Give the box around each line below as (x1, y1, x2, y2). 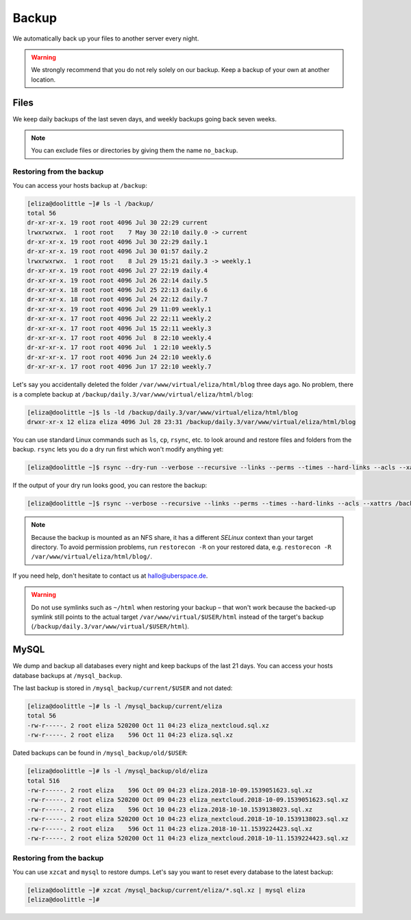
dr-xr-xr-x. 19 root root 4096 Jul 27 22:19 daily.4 (27, 267, 208, 274)
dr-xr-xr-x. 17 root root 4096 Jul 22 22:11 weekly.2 (27, 315, 212, 322)
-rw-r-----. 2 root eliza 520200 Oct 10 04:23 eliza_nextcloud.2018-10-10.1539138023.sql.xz (27, 815, 349, 823)
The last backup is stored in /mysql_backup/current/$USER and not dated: (12, 684, 233, 692)
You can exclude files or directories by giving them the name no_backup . (31, 146, 238, 154)
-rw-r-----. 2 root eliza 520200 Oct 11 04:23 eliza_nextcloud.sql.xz (27, 721, 270, 729)
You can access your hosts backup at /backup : (12, 181, 147, 189)
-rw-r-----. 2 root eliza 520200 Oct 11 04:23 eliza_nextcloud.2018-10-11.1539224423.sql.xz (27, 834, 349, 842)
